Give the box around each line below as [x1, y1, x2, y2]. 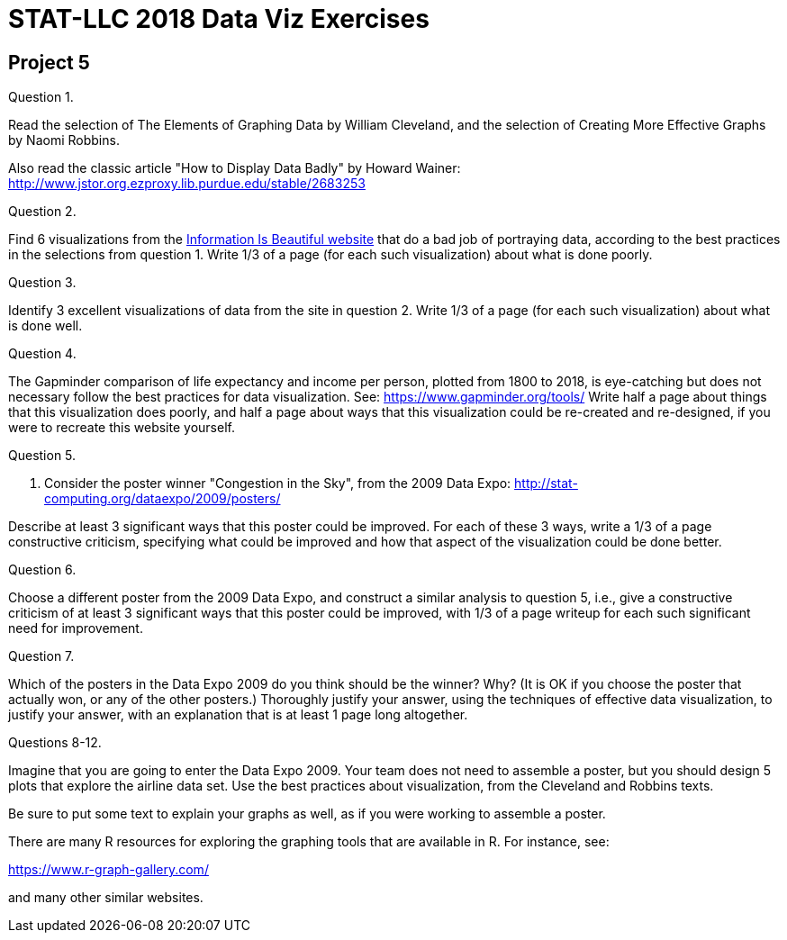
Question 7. [8, 648, 75, 664]
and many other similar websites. [8, 890, 204, 906]
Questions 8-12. [8, 735, 102, 751]
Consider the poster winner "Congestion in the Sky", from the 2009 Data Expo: [44, 475, 511, 492]
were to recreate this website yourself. [8, 420, 235, 436]
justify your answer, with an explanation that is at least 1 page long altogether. [8, 707, 468, 723]
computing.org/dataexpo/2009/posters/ [44, 491, 281, 507]
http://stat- [514, 475, 578, 492]
